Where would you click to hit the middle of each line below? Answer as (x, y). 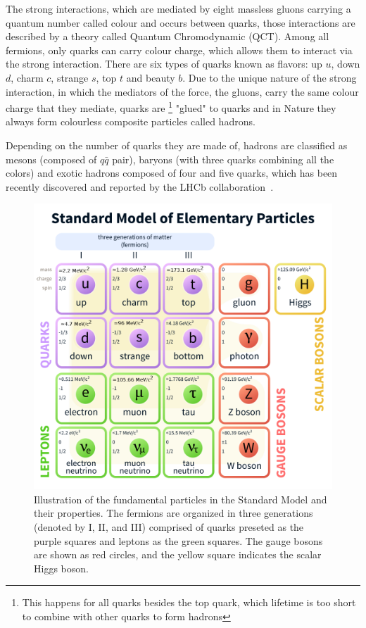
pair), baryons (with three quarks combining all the (223, 159)
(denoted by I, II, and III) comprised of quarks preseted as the (169, 526)
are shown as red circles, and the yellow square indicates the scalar (178, 554)
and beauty (151, 77)
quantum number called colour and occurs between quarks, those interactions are (181, 22)
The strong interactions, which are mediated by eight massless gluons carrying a (178, 8)
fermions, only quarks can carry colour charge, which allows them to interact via (179, 50)
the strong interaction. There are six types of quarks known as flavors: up (164, 64)
